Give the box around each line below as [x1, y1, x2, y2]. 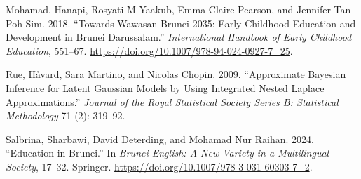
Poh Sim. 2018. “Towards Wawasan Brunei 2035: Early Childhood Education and [6, 15, 356, 30]
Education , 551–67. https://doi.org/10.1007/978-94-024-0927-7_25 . [6, 43, 293, 58]
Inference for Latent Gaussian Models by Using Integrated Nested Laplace [6, 80, 325, 95]
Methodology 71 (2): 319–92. [6, 108, 125, 123]
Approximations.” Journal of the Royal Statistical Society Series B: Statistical [6, 94, 339, 109]
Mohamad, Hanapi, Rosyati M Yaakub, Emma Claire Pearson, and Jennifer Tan [6, 2, 351, 16]
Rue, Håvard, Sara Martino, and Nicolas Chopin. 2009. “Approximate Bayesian [6, 67, 346, 81]
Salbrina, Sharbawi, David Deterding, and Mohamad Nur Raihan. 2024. [6, 131, 314, 146]
